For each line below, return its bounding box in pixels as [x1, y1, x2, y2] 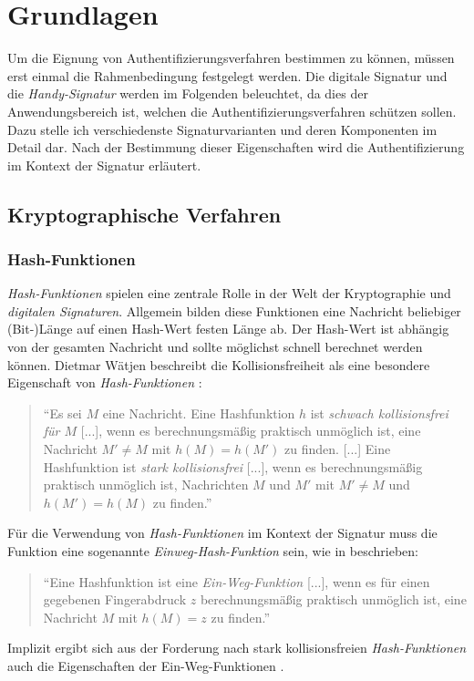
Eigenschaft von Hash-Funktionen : [7, 373, 202, 392]
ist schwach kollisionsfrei [310, 403, 448, 422]
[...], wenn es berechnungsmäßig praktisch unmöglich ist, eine [80, 421, 421, 440]
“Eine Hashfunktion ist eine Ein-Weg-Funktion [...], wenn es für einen [43, 572, 430, 591]
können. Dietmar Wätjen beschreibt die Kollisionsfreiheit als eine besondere [7, 355, 430, 374]
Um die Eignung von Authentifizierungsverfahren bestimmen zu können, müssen [7, 48, 455, 67]
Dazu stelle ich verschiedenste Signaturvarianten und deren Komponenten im [7, 119, 438, 139]
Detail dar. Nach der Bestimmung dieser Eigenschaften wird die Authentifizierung [7, 138, 465, 157]
